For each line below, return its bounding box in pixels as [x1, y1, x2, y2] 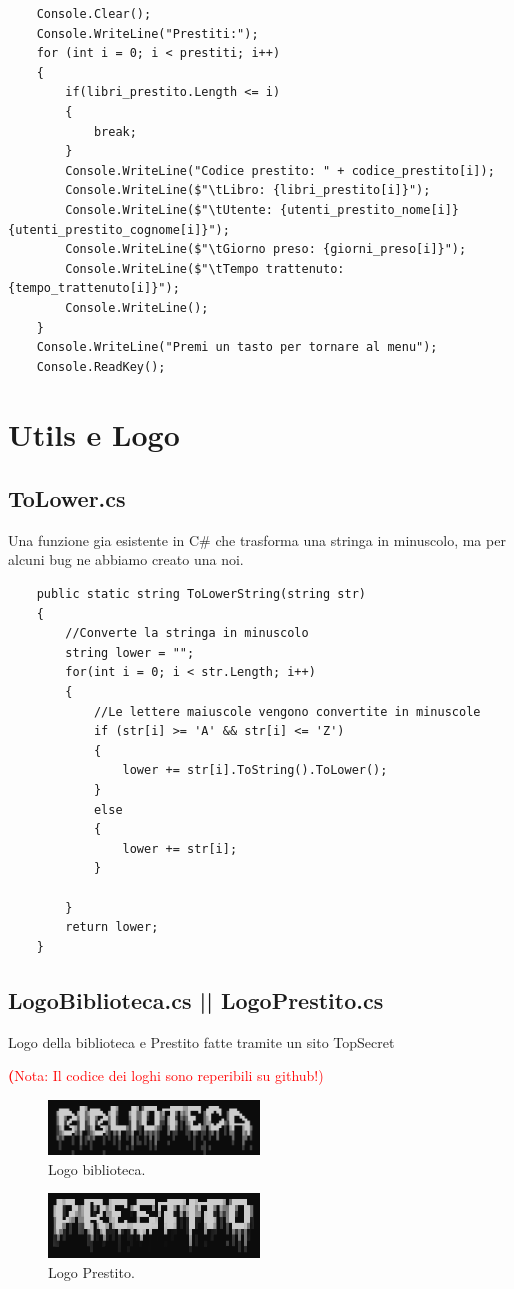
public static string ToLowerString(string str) [36, 587, 366, 602]
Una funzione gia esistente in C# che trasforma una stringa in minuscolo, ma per [8, 529, 506, 550]
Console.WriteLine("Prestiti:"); [36, 26, 259, 41]
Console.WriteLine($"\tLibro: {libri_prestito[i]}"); [65, 183, 431, 198]
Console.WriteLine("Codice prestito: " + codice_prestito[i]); [65, 163, 495, 178]
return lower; [65, 920, 159, 935]
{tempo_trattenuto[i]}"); [8, 281, 180, 296]
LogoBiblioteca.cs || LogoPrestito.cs [8, 984, 384, 1015]
